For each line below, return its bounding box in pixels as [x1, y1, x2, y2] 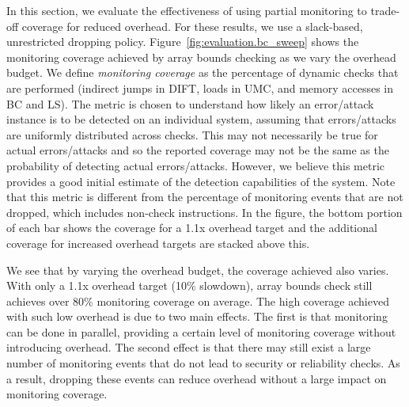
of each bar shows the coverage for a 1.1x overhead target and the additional [6, 219, 377, 236]
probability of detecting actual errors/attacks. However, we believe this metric [6, 157, 384, 173]
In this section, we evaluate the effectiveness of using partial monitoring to [6, 2, 367, 18]
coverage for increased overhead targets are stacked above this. [6, 234, 310, 251]
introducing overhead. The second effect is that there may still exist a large [6, 339, 371, 356]
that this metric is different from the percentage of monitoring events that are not [6, 188, 403, 205]
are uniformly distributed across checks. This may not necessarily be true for [6, 126, 378, 143]
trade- [370, 2, 400, 18]
